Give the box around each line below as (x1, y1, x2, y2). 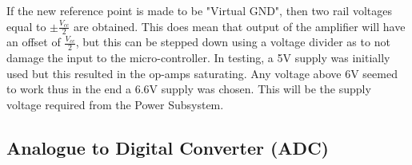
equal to (6, 18, 46, 34)
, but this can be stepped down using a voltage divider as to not (75, 33, 390, 50)
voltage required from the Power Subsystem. (6, 96, 224, 113)
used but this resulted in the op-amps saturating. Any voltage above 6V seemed (6, 65, 398, 81)
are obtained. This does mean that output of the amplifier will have (73, 18, 406, 34)
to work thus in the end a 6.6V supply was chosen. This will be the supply (6, 81, 371, 97)
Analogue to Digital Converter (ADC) (6, 136, 329, 160)
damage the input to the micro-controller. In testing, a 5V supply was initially (6, 49, 390, 66)
